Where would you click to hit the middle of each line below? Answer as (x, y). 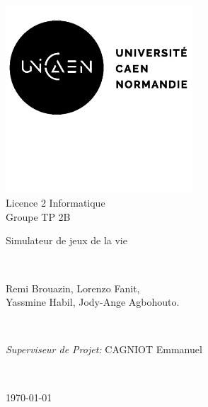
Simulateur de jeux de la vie (67, 240)
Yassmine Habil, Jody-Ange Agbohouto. (93, 302)
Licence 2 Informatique (56, 203)
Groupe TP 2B (38, 216)
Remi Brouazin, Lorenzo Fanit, (73, 288)
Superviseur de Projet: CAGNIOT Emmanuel (104, 349)
